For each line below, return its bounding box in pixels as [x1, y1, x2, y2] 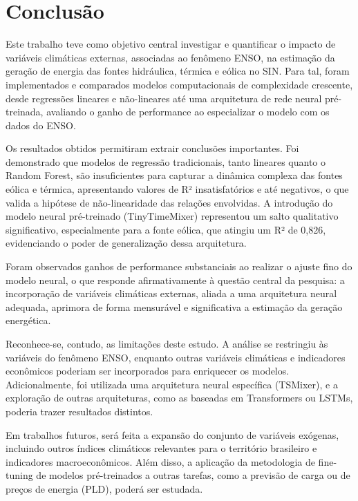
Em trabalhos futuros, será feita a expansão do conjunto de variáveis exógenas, [6, 427, 339, 442]
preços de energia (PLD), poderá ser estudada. [6, 481, 203, 495]
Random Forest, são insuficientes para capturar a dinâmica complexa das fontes [6, 168, 343, 182]
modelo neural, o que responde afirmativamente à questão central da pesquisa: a [6, 272, 345, 287]
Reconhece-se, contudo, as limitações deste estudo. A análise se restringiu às [6, 337, 328, 350]
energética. [6, 313, 51, 328]
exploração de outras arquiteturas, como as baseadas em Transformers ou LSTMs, [6, 390, 353, 405]
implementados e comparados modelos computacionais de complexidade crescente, [6, 77, 353, 91]
